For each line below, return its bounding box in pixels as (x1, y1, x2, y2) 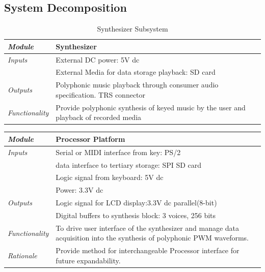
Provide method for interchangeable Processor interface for (56, 245, 240, 256)
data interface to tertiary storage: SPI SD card (56, 159, 202, 170)
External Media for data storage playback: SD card (56, 67, 216, 77)
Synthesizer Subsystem (97, 23, 168, 34)
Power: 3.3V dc (56, 185, 103, 195)
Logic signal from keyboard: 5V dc (56, 172, 164, 183)
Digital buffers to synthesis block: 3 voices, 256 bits (56, 210, 216, 221)
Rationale (8, 250, 37, 261)
